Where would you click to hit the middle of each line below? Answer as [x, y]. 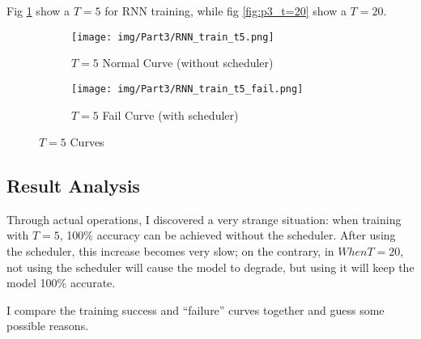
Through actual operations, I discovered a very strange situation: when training [204, 219]
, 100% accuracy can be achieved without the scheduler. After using [228, 235]
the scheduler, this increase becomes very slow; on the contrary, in [170, 251]
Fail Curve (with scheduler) [170, 114]
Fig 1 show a [38, 11]
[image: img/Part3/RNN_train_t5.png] [173, 37]
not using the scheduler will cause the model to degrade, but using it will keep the [210, 267]
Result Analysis [73, 186]
